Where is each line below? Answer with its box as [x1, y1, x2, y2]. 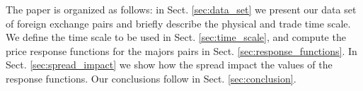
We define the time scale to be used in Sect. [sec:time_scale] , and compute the [6, 30, 346, 44]
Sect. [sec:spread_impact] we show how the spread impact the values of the [6, 57, 333, 72]
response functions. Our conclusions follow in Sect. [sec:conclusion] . [6, 71, 296, 85]
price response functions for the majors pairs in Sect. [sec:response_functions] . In [6, 43, 357, 58]
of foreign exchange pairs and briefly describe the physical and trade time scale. [6, 16, 351, 30]
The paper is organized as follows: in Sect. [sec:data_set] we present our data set [6, 2, 357, 16]
